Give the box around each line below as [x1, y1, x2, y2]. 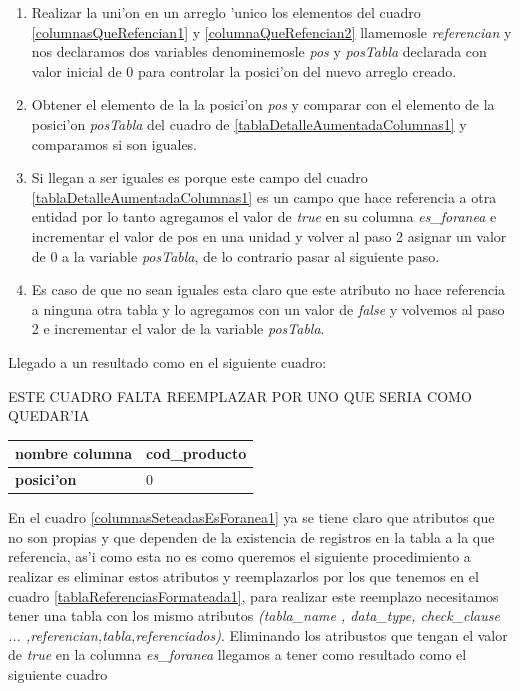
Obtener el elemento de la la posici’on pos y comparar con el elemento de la [31, 94, 495, 115]
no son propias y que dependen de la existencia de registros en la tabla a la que [8, 526, 495, 547]
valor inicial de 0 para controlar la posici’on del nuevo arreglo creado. [31, 60, 457, 81]
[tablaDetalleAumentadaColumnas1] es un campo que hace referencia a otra [31, 186, 497, 207]
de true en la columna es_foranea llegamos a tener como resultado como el [8, 644, 467, 665]
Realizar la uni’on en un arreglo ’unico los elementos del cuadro [31, 2, 421, 22]
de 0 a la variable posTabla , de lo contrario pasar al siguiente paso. [31, 245, 440, 266]
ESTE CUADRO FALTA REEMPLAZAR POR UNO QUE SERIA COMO [8, 385, 472, 406]
